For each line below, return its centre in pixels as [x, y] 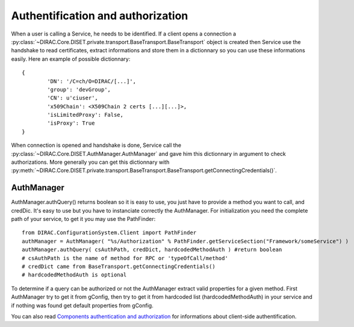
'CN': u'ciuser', [73, 98]
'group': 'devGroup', [79, 89]
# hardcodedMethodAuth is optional [74, 275]
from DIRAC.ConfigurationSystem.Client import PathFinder [109, 233]
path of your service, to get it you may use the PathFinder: [83, 219]
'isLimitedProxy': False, [85, 115]
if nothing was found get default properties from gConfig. [82, 305]
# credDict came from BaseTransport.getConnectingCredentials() [119, 267]
